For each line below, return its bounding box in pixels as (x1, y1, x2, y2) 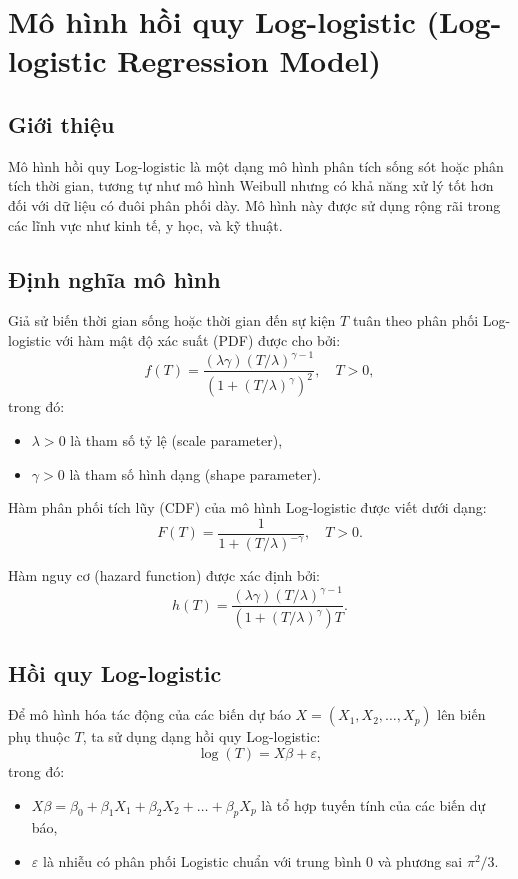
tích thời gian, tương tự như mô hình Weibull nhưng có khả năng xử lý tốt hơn (8, 175, 494, 196)
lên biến (437, 704, 486, 725)
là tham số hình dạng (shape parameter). (69, 463, 322, 484)
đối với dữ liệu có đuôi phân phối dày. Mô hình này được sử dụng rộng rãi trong (8, 194, 501, 215)
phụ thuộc (8, 726, 70, 747)
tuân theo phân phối (352, 310, 479, 331)
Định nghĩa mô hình (8, 263, 221, 294)
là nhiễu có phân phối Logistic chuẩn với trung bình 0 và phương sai (42, 851, 463, 871)
